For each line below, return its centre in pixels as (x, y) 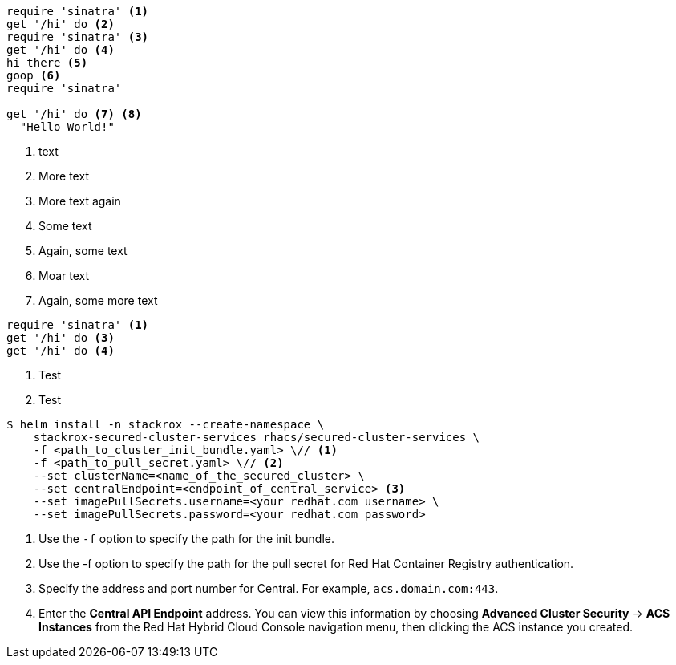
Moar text (64, 276)
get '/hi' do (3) (61, 338)
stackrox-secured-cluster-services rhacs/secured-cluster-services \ (257, 437)
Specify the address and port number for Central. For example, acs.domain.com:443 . (269, 588)
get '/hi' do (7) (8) (74, 114)
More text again (80, 201)
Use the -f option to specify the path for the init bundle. (186, 539)
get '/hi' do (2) (61, 24)
